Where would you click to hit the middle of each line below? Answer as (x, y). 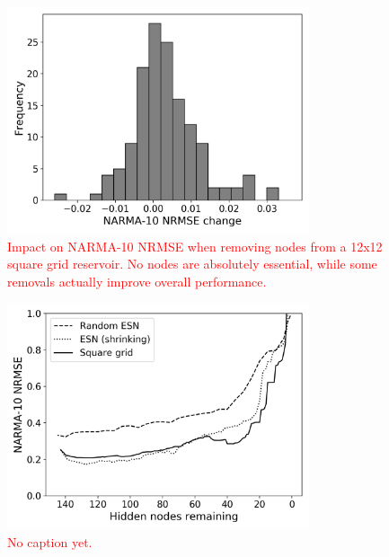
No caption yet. (50, 541)
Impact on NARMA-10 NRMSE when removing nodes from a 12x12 (195, 246)
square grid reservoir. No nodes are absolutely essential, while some (192, 264)
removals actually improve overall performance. (137, 281)
